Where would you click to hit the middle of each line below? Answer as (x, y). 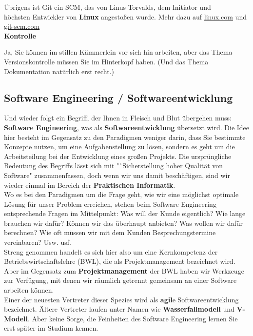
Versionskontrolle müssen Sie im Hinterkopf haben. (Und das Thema (106, 61)
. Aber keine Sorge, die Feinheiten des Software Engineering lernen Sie (133, 318)
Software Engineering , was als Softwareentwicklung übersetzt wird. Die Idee (127, 127)
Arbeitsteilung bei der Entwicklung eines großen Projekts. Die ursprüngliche (118, 156)
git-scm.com (22, 26)
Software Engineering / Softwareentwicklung (118, 97)
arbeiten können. (29, 290)
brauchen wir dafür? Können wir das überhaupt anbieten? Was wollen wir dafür (124, 223)
